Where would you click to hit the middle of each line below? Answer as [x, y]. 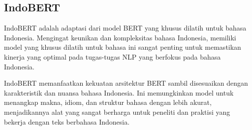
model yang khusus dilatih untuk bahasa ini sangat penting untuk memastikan [123, 47]
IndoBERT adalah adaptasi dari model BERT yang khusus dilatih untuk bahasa [125, 28]
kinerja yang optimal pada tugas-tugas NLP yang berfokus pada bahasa [112, 56]
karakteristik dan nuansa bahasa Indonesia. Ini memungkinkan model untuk [119, 92]
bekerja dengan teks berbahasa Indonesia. [67, 121]
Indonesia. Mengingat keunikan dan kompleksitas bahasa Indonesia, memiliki [120, 37]
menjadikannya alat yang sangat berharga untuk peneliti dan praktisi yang [117, 112]
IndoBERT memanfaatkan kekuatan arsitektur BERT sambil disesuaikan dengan [126, 83]
